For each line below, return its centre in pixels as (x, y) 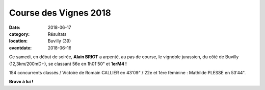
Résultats (57, 34)
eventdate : (20, 48)
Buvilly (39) (59, 41)
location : (18, 41)
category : (19, 34)
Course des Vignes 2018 (60, 13)
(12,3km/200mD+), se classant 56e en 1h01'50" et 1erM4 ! (68, 64)
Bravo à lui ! (21, 82)
